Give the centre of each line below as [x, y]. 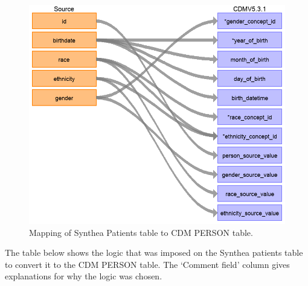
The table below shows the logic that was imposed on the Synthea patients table [154, 253]
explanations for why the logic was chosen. [84, 276]
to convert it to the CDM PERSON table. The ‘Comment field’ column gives [147, 264]
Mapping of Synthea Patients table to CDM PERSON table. [141, 232]
